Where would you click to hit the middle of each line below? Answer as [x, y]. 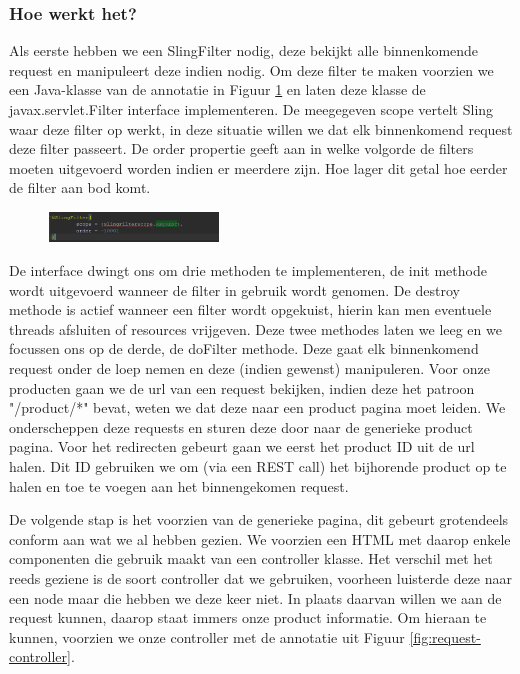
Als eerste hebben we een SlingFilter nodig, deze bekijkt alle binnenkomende [244, 50]
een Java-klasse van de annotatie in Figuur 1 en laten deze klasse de [217, 89]
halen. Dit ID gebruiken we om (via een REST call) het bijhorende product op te [258, 466]
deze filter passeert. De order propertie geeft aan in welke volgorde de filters [241, 148]
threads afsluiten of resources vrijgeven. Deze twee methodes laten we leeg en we [255, 328]
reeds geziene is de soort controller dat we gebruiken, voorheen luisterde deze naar [261, 577]
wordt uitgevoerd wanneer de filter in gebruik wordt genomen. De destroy [234, 289]
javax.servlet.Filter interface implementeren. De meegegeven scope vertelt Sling [251, 109]
